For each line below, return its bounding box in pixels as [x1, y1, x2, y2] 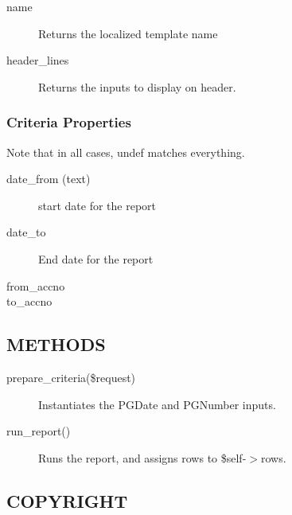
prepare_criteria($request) [6, 369, 136, 385]
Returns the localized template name [38, 25, 218, 41]
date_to [6, 224, 46, 240]
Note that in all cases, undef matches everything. [6, 143, 245, 160]
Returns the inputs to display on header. [38, 78, 236, 95]
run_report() [6, 423, 71, 439]
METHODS [6, 332, 106, 357]
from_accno [6, 277, 65, 294]
